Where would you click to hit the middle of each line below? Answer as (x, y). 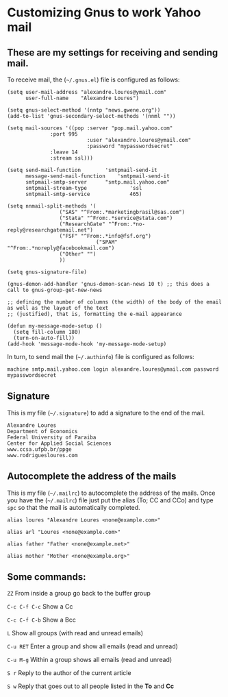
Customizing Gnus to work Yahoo (104, 13)
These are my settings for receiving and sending (113, 52)
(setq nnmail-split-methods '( (52, 206)
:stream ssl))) (72, 158)
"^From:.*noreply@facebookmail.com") (61, 248)
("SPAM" (106, 242)
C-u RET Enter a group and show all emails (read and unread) (92, 646)
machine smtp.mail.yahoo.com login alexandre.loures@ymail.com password (113, 369)
